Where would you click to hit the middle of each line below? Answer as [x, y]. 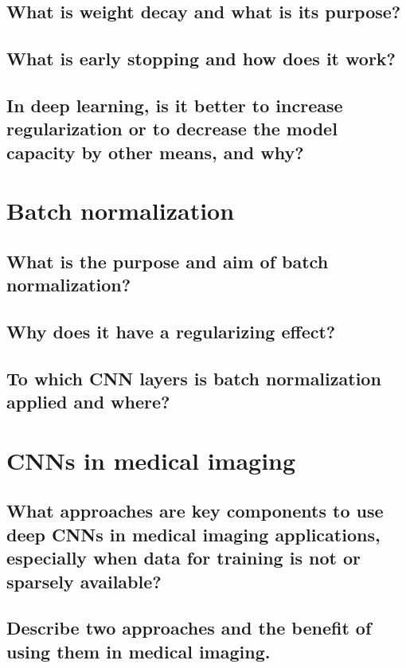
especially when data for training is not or [183, 558]
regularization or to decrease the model [172, 129]
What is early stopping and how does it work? [201, 59]
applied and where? [88, 402]
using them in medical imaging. [139, 651]
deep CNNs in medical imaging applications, [193, 534]
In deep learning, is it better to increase [175, 105]
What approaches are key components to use [195, 511]
